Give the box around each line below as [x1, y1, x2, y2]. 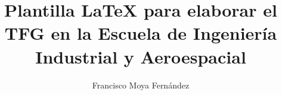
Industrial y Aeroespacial [35, 44, 246, 68]
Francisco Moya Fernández [92, 78, 190, 91]
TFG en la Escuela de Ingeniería [4, 21, 277, 45]
